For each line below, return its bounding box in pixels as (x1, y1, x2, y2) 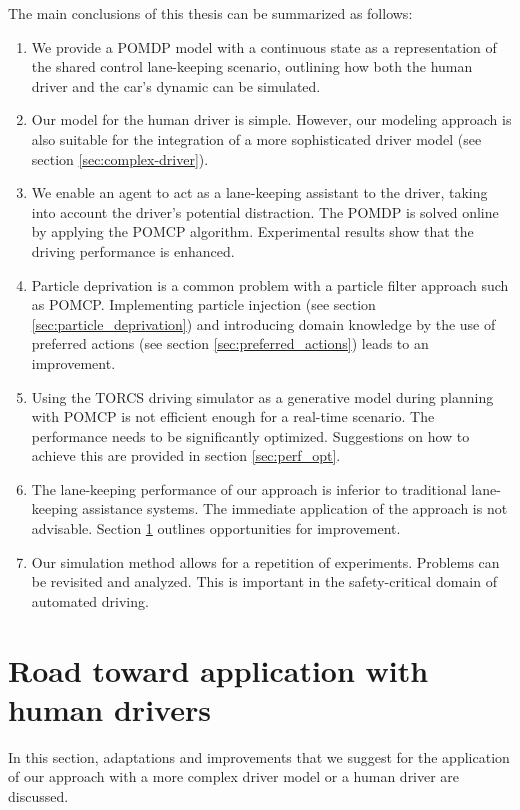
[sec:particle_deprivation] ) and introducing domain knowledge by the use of (31, 313, 496, 334)
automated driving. (31, 590, 149, 611)
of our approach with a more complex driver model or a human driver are (8, 766, 460, 787)
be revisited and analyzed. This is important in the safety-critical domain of (31, 571, 497, 592)
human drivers (8, 688, 211, 729)
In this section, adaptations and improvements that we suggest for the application (8, 746, 510, 767)
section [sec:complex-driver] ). (31, 148, 209, 169)
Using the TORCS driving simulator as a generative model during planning (31, 386, 494, 407)
